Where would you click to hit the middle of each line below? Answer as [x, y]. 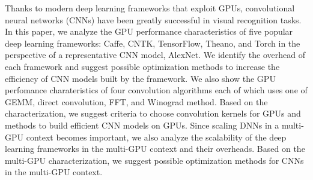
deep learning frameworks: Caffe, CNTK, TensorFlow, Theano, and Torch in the [153, 43]
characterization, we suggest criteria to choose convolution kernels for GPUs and [153, 113]
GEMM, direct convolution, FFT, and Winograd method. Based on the [136, 101]
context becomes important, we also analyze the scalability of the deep [156, 137]
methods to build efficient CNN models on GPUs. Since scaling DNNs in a [142, 125]
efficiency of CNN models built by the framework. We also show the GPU [140, 78]
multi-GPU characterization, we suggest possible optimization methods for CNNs [154, 160]
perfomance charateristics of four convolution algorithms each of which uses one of [156, 90]
